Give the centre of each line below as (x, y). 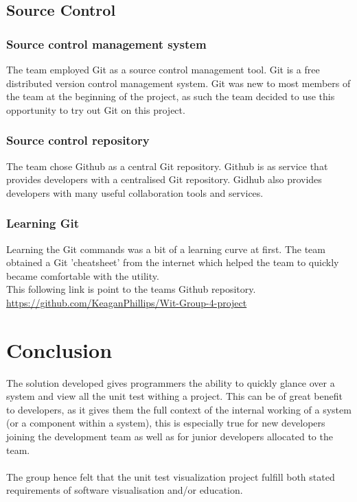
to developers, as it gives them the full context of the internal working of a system (179, 409)
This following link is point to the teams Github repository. (131, 289)
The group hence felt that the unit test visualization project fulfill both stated (171, 476)
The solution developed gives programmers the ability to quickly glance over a (171, 382)
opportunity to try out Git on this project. (96, 109)
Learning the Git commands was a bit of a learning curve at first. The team (166, 249)
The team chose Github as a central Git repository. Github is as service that (167, 166)
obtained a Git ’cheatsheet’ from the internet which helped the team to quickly (173, 262)
